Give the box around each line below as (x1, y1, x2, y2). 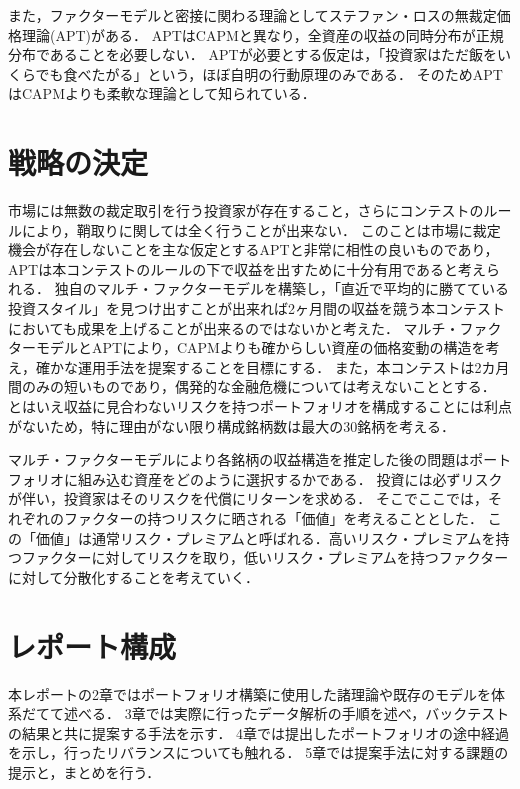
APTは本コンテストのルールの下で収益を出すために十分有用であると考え (8, 258, 486, 279)
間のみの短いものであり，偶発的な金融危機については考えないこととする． (8, 376, 496, 397)
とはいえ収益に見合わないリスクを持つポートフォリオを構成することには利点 (8, 396, 512, 417)
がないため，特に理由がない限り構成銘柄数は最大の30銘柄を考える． (8, 415, 455, 436)
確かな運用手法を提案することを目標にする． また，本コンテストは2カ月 (35, 356, 510, 377)
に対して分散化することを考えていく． (8, 566, 259, 587)
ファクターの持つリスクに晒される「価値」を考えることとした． (63, 508, 484, 528)
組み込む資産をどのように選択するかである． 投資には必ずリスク (77, 468, 503, 489)
